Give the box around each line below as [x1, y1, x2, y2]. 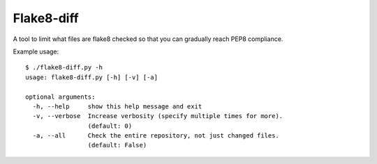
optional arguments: [25, 92, 96, 101]
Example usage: [13, 47, 59, 56]
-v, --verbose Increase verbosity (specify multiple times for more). [32, 112, 283, 120]
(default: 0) [87, 122, 133, 130]
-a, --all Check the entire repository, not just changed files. [32, 132, 279, 140]
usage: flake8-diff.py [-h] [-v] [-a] [25, 73, 158, 81]
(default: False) [87, 141, 147, 149]
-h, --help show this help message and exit [32, 102, 202, 110]
